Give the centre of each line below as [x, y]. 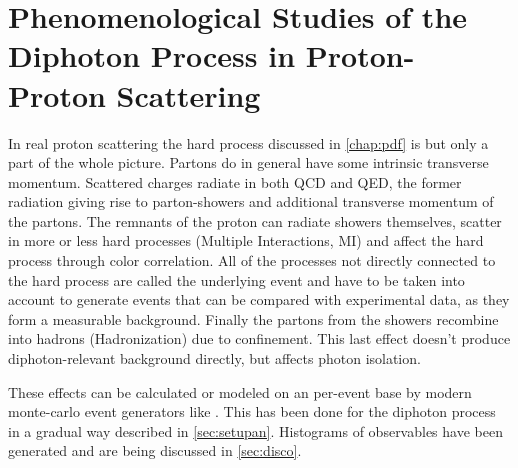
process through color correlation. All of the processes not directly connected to [252, 260]
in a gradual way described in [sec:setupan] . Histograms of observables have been [255, 430]
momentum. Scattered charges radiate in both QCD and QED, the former [235, 181]
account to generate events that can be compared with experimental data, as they [259, 299]
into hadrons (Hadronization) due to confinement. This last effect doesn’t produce [259, 338]
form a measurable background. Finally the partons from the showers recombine [253, 318]
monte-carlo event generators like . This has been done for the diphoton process [252, 411]
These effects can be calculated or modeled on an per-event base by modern [240, 391]
